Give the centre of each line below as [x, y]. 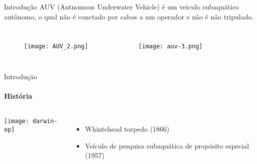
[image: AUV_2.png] [56, 47]
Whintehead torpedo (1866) [127, 129]
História [18, 96]
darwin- [45, 121]
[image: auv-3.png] [170, 47]
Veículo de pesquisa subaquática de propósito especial [167, 145]
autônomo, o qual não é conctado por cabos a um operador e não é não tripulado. [129, 16]
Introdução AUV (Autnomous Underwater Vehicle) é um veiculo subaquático [122, 6]
